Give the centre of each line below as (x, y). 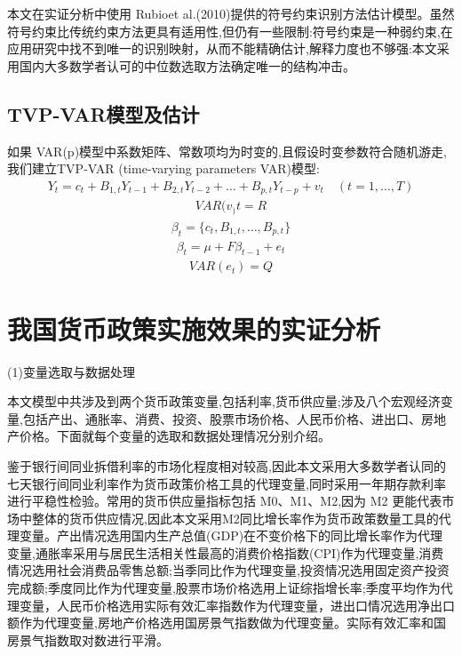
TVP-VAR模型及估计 (104, 113)
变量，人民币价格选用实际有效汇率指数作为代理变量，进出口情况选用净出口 (237, 605)
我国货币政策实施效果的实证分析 (194, 328)
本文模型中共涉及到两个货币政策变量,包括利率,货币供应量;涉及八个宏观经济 (224, 401)
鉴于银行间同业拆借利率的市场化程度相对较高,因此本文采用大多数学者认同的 (227, 465)
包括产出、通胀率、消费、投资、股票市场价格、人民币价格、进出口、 (222, 418)
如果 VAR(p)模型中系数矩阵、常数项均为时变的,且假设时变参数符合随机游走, (227, 151)
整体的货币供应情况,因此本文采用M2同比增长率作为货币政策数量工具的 (235, 518)
